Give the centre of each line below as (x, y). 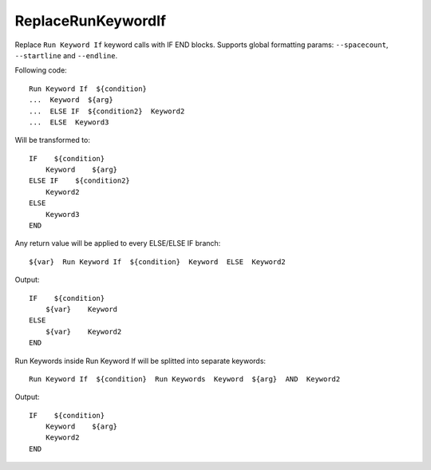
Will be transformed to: (53, 140)
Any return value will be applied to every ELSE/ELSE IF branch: (118, 243)
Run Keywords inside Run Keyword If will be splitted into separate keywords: (140, 361)
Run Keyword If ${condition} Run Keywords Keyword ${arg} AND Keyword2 (185, 379)
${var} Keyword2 (83, 332)
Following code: (41, 70)
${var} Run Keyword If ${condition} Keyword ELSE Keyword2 (158, 262)
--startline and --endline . (66, 55)
